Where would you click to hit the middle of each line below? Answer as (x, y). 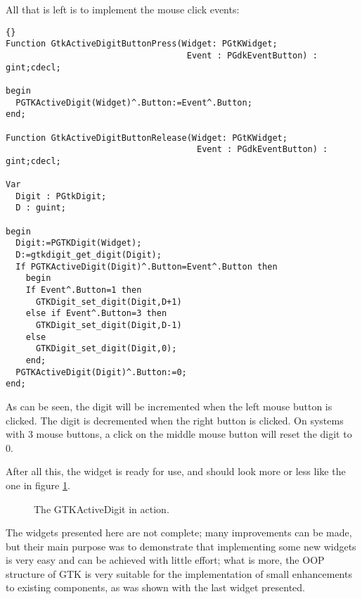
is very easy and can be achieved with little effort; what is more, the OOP (165, 560)
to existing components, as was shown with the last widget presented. (155, 587)
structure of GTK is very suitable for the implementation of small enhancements (179, 573)
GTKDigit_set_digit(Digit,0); (106, 349)
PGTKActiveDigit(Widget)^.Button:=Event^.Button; (134, 102)
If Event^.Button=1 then (84, 290)
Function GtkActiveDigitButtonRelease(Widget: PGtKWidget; (147, 138)
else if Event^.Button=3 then (96, 314)
